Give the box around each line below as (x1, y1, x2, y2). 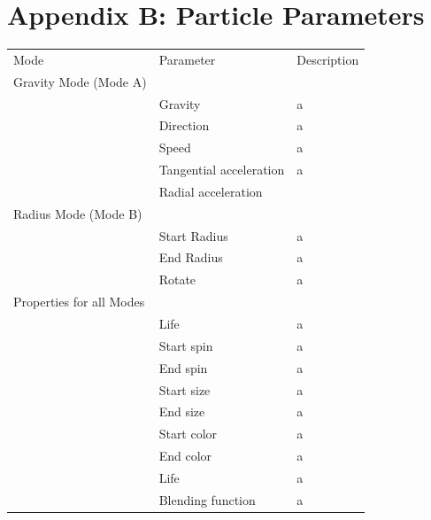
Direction (158, 116, 210, 135)
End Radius (158, 248, 223, 267)
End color (158, 446, 212, 465)
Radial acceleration (158, 182, 263, 200)
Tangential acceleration (158, 160, 285, 179)
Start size (158, 380, 211, 399)
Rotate (158, 270, 196, 289)
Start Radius (158, 226, 228, 244)
